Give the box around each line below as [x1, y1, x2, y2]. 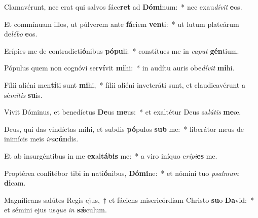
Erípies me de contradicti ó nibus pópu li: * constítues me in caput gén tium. [4, 45, 239, 56]
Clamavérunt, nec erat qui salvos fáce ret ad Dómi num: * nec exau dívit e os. [4, 2, 242, 12]
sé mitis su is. [4, 89, 43, 100]
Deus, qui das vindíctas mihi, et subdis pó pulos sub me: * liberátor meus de [4, 123, 244, 134]
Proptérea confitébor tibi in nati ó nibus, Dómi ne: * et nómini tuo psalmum [4, 167, 239, 178]
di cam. [4, 177, 26, 188]
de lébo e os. [4, 28, 38, 39]
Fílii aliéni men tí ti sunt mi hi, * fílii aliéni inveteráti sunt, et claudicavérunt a [4, 79, 245, 90]
